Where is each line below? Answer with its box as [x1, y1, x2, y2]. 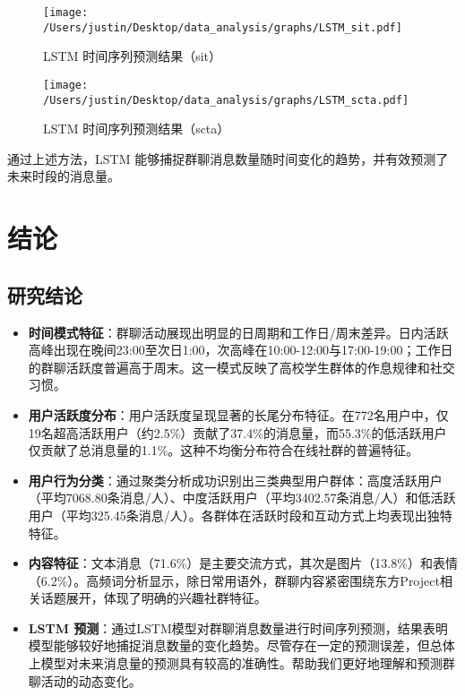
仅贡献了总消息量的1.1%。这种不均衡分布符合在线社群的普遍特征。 [28, 441, 419, 460]
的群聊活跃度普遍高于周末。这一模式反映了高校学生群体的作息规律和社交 [28, 357, 455, 376]
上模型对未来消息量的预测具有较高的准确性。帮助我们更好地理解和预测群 [28, 654, 455, 673]
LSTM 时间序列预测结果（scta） [43, 119, 230, 138]
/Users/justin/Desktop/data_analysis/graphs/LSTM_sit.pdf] [43, 21, 402, 34]
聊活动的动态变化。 [28, 671, 142, 690]
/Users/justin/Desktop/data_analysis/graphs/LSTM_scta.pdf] [43, 93, 409, 107]
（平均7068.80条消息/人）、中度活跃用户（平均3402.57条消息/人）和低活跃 [28, 488, 456, 507]
